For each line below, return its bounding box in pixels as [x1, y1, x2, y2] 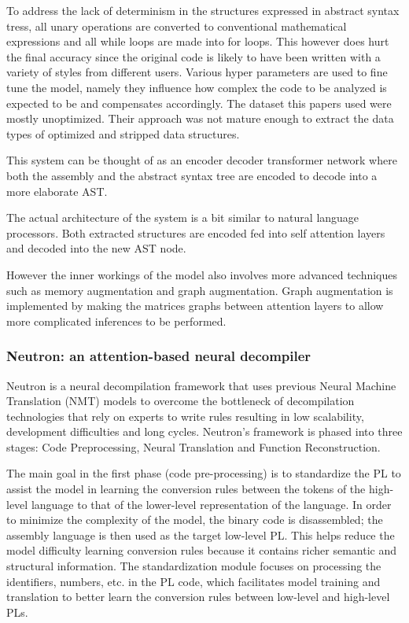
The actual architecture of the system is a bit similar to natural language [6, 209, 359, 226]
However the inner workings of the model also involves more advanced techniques [6, 266, 398, 282]
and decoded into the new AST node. [6, 240, 186, 256]
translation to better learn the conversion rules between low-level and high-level [6, 588, 390, 605]
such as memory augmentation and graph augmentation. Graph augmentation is [6, 282, 393, 298]
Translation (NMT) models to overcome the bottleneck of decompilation [6, 393, 355, 409]
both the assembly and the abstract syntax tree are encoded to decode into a [6, 167, 378, 183]
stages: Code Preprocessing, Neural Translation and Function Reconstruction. [6, 438, 381, 455]
